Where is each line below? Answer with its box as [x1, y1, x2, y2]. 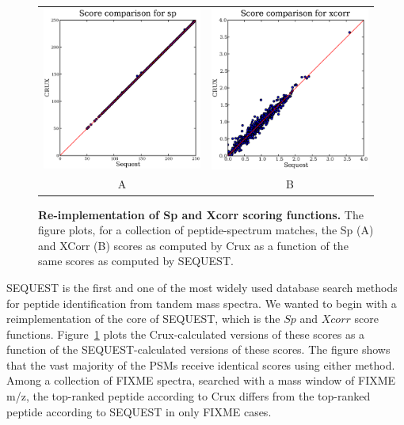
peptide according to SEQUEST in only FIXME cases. [6, 403, 272, 419]
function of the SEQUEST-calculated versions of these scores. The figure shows [6, 341, 391, 358]
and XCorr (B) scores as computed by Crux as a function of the [38, 237, 349, 253]
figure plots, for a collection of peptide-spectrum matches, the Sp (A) [38, 222, 374, 238]
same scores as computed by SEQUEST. [38, 252, 234, 269]
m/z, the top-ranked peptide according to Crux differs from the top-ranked [6, 388, 371, 404]
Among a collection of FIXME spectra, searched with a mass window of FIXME [6, 372, 396, 389]
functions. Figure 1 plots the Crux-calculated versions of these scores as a [6, 325, 365, 342]
